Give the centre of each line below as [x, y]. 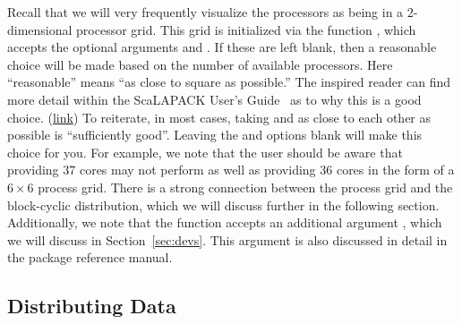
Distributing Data [92, 306]
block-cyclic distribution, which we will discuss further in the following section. [223, 205]
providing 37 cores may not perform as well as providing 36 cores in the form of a [231, 170]
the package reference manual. [90, 257]
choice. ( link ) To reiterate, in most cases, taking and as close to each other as [219, 117]
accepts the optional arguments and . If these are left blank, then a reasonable [222, 47]
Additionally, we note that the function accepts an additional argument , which [225, 222]
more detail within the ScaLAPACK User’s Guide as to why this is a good [214, 99]
